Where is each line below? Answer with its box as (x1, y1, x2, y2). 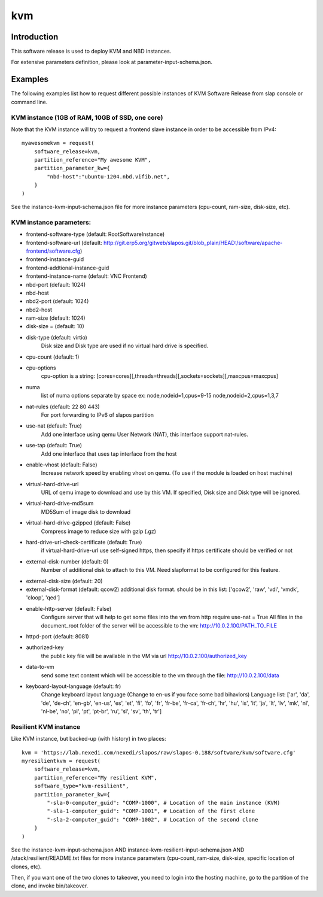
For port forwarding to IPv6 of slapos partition (41, 411, 154, 419)
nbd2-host (26, 306, 53, 313)
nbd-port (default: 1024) (26, 281, 86, 288)
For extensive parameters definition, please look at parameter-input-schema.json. (11, 59, 212, 66)
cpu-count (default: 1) (26, 353, 80, 360)
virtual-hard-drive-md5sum (26, 500, 94, 507)
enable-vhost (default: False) (26, 461, 97, 468)
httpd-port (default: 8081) (26, 632, 89, 640)
